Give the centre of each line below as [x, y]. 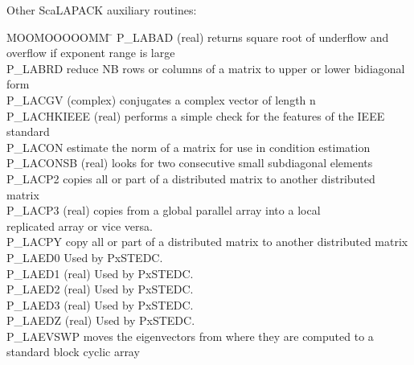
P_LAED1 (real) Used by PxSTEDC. [100, 273]
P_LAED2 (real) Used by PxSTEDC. [100, 289]
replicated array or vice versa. [80, 226]
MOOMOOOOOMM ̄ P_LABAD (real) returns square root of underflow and [198, 37]
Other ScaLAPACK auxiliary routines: [102, 10]
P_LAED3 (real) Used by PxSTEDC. [100, 304]
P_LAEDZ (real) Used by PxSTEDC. [101, 320]
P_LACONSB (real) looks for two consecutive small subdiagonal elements [190, 163]
